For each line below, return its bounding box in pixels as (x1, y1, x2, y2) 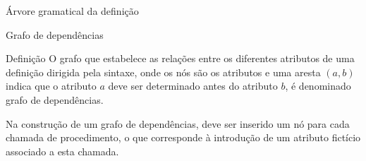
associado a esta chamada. (6, 143, 119, 158)
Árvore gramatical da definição (6, 4, 139, 18)
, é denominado (285, 78, 351, 93)
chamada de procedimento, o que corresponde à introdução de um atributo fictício (6, 130, 361, 145)
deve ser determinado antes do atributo (108, 78, 278, 93)
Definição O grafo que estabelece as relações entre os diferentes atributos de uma (6, 51, 355, 66)
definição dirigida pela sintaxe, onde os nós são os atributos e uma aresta (6, 64, 321, 79)
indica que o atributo (6, 78, 97, 93)
